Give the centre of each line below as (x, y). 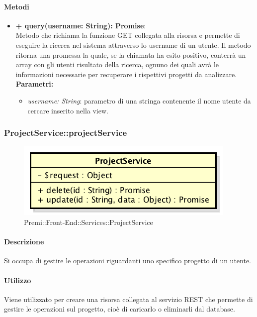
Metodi (17, 6)
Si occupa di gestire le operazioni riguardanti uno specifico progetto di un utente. (128, 261)
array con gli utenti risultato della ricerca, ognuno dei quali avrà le (117, 64)
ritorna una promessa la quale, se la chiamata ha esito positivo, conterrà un (131, 54)
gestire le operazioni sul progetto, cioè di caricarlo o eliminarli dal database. (120, 309)
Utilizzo (18, 280)
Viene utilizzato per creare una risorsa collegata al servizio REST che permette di (128, 299)
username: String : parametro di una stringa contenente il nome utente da (139, 100)
